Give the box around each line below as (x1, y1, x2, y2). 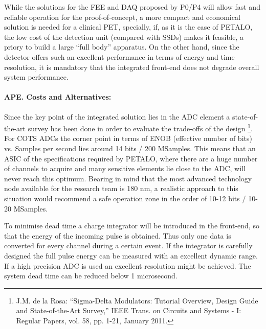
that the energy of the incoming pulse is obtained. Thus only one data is (4, 230, 231, 241)
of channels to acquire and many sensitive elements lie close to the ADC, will (4, 163, 246, 174)
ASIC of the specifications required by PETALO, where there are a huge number (4, 153, 258, 163)
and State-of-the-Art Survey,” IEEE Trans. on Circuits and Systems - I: (16, 305, 241, 316)
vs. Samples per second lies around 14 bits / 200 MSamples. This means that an (4, 143, 256, 153)
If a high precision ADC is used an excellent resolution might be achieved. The (4, 260, 251, 271)
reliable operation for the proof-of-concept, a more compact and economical (4, 11, 240, 22)
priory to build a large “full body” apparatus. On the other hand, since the (4, 41, 239, 52)
